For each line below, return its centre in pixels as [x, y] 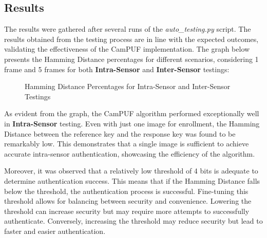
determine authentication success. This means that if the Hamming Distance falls [132, 180]
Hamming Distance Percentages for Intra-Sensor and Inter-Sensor [128, 86]
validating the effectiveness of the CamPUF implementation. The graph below [127, 49]
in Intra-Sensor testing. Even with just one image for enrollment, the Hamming [132, 123]
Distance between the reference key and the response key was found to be [120, 133]
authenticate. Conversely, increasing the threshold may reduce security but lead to [133, 221]
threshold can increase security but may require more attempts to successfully [127, 211]
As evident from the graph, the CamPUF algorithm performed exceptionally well [132, 113]
